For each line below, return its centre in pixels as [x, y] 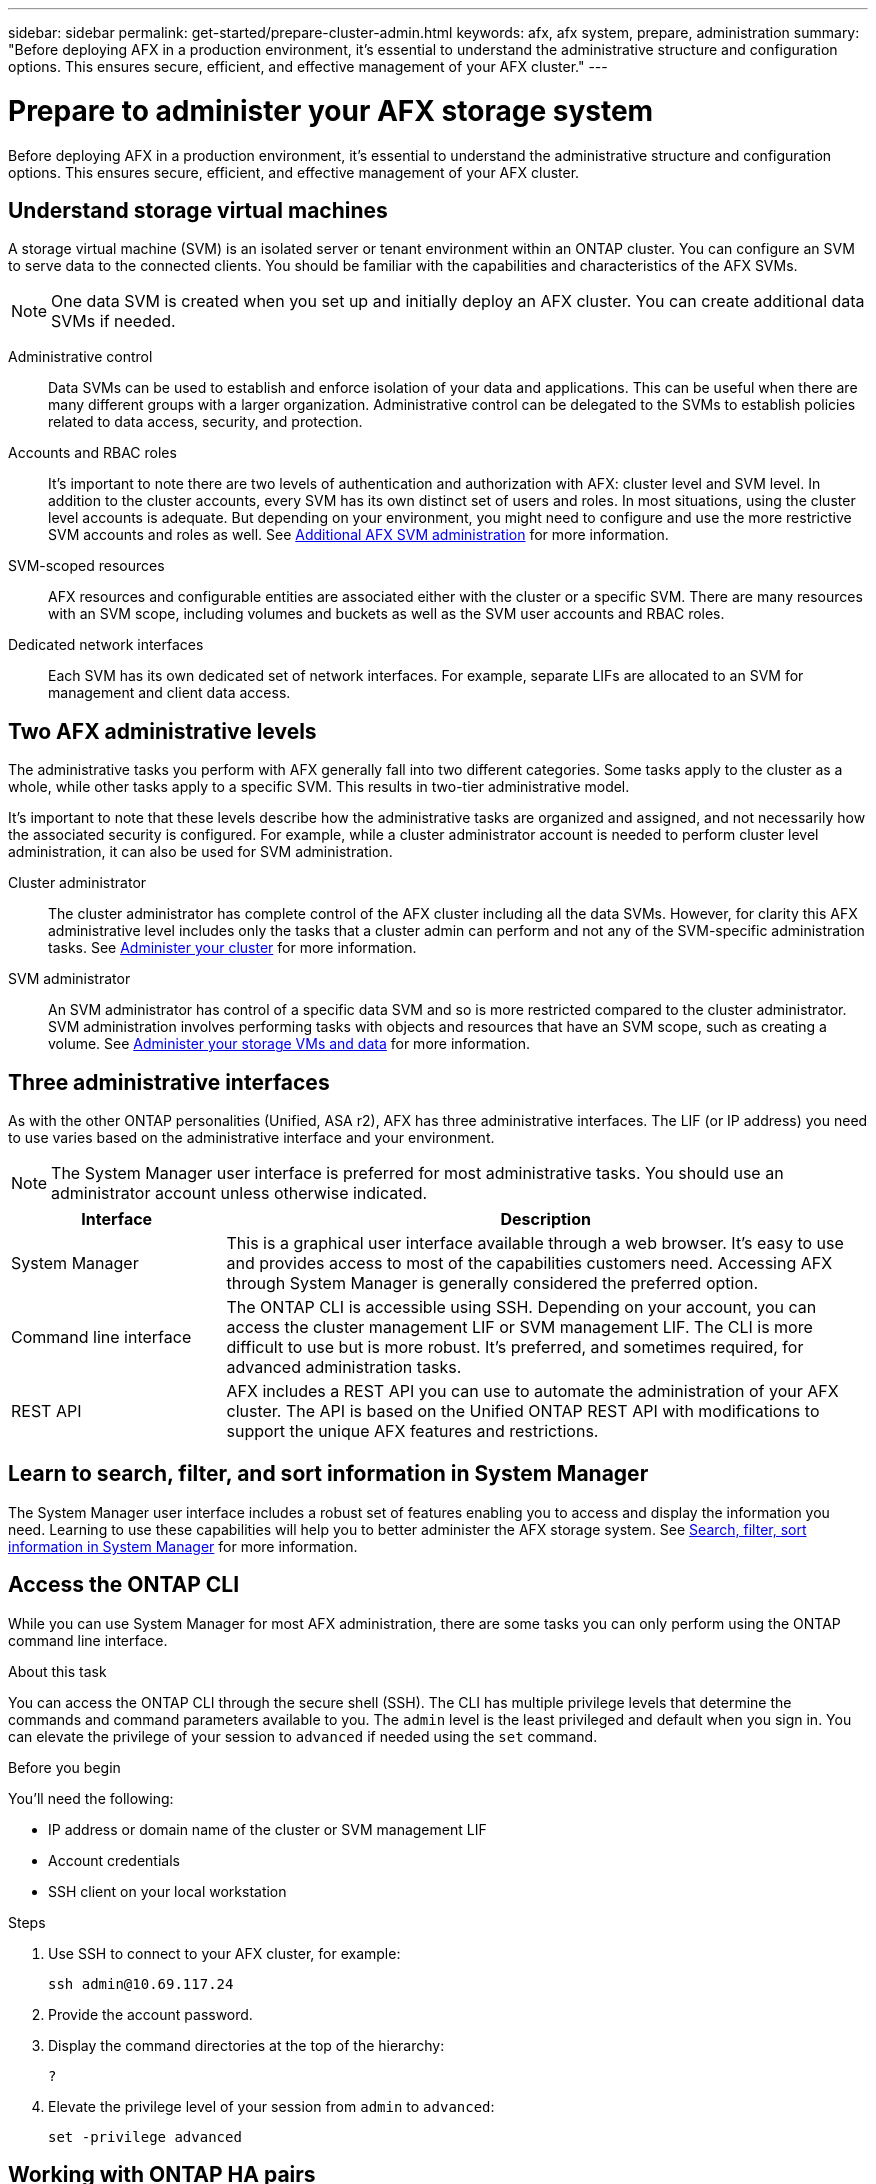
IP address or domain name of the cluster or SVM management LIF [267, 1829]
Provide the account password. [150, 2014]
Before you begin [64, 1767]
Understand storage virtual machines [198, 210]
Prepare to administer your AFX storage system [331, 110]
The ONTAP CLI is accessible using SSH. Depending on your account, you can [521, 1307]
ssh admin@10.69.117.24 [141, 1983]
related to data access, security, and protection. [205, 422]
